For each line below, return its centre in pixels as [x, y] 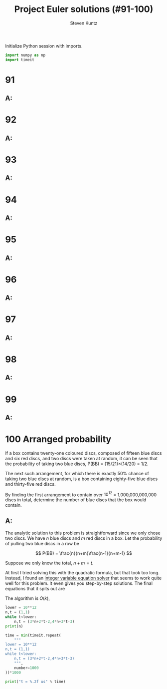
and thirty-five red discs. [30, 484]
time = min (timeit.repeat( [33, 635]
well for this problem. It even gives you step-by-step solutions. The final [79, 583]
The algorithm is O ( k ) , [27, 598]
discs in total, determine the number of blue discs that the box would [76, 500]
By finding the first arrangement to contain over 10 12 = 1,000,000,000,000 [81, 494]
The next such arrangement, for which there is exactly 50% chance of [77, 473]
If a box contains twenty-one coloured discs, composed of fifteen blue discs [83, 453]
